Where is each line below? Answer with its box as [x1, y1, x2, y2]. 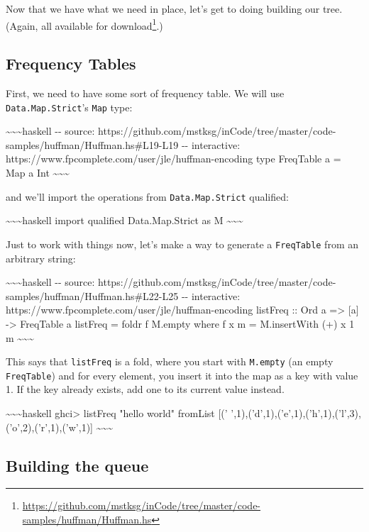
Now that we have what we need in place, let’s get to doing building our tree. [6, 1, 343, 16]
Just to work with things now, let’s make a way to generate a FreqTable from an [6, 236, 358, 251]
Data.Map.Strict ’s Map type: [6, 99, 133, 114]
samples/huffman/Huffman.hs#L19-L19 [6, 137, 179, 152]
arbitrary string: [6, 250, 76, 265]
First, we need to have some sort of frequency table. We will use [6, 86, 285, 101]
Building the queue [6, 454, 149, 476]
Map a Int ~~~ [6, 165, 70, 180]
